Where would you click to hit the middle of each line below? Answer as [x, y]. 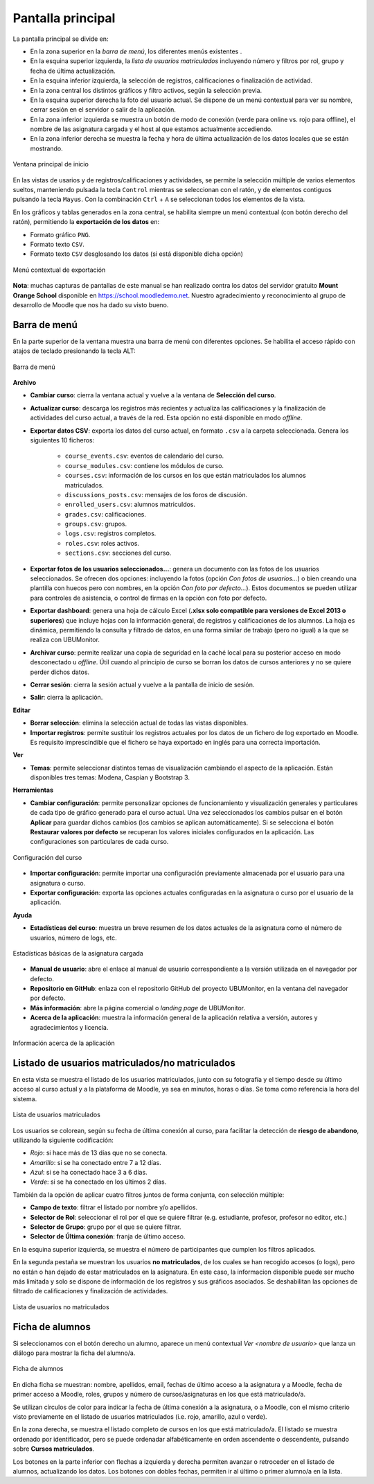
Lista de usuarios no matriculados [61, 1306]
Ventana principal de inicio [51, 164]
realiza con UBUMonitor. [65, 640]
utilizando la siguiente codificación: [63, 1140]
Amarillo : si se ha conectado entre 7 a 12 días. [96, 1162]
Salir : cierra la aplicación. [66, 698]
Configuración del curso [47, 857]
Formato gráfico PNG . [60, 234]
